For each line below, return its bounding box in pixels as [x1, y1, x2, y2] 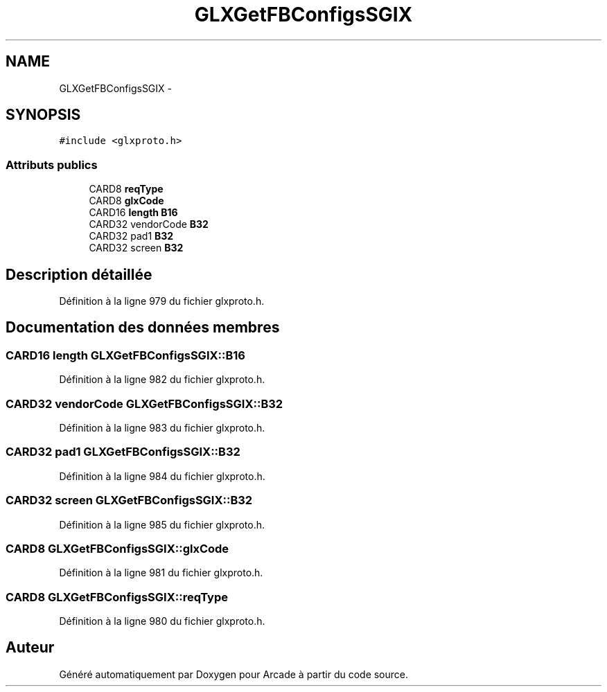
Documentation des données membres [6, 319, 280, 337]
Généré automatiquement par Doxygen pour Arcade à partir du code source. [59, 668, 409, 680]
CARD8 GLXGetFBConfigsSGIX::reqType [6, 589, 228, 604]
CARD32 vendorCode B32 [89, 218, 209, 231]
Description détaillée [6, 265, 152, 283]
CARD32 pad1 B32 [89, 230, 174, 242]
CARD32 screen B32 [89, 242, 184, 254]
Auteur [6, 639, 55, 657]
